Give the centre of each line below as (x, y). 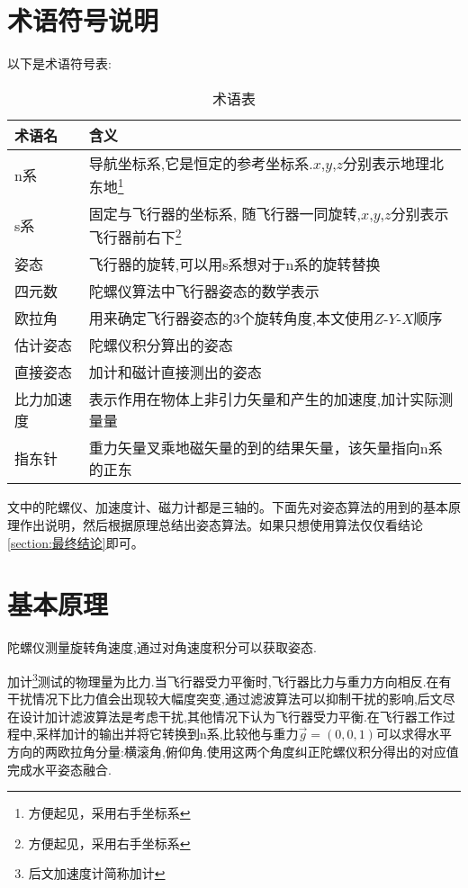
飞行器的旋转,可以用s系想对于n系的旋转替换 (234, 265)
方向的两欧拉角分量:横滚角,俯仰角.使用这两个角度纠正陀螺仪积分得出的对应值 (233, 751)
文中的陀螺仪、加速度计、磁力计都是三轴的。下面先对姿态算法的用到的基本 (228, 507)
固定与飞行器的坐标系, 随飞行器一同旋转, (225, 214)
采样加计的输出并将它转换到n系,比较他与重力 (167, 734)
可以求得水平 (414, 734)
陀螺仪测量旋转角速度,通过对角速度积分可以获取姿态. (162, 647)
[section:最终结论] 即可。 (76, 542)
